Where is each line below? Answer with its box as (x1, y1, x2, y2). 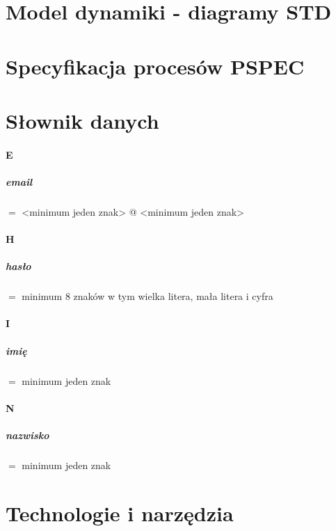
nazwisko (6, 427, 49, 442)
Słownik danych (6, 106, 159, 134)
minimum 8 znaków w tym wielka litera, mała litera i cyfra (22, 289, 273, 303)
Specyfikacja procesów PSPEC (6, 51, 305, 80)
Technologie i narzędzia (6, 498, 234, 527)
